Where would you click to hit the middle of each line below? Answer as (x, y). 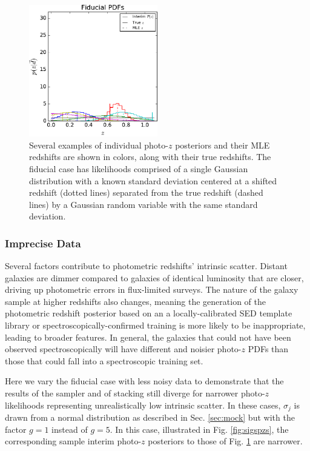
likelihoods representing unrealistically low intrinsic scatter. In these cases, (143, 405)
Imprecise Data (43, 243)
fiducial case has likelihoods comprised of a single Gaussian (139, 168)
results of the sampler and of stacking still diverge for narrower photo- (135, 393)
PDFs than (268, 349)
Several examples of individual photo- (99, 145)
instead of (70, 429)
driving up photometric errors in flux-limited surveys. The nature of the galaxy (152, 289)
